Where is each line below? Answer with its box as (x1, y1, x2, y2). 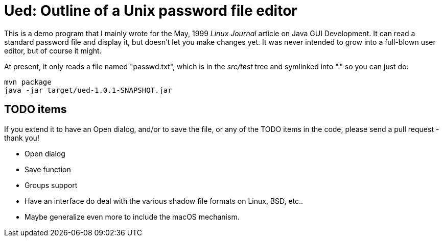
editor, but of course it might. (4, 46, 102, 55)
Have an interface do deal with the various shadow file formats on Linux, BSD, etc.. (25, 196, 304, 205)
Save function (25, 165, 71, 174)
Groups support (25, 180, 78, 190)
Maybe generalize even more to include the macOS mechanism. (25, 212, 240, 221)
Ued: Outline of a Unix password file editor (4, 2, 297, 19)
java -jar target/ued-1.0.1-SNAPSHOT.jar (4, 86, 172, 94)
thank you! (4, 133, 39, 142)
